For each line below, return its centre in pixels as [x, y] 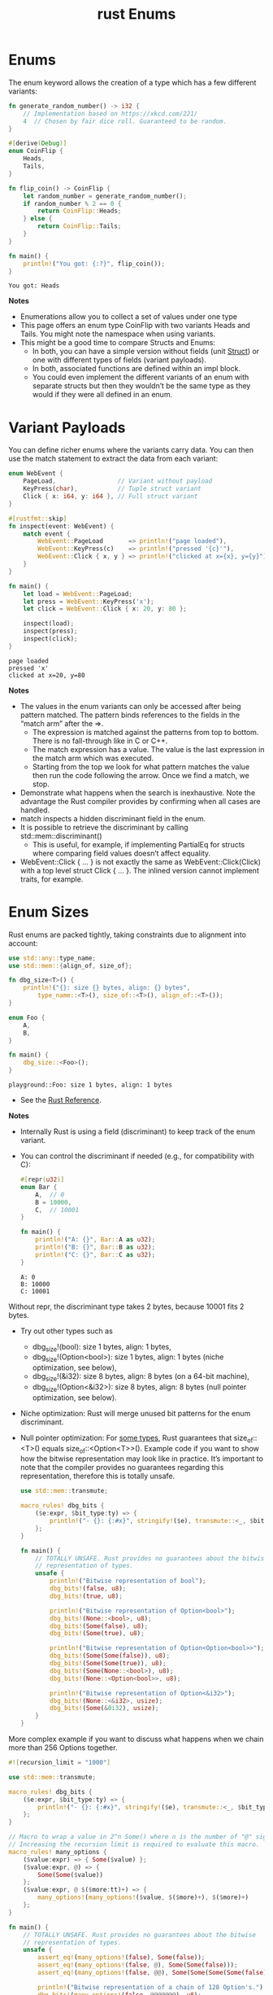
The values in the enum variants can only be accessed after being [130, 706]
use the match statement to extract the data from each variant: [113, 459]
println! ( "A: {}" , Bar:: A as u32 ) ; [95, 1240]
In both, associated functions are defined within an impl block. [136, 369]
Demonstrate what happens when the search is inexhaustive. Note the [138, 792]
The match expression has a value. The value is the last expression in [148, 749]
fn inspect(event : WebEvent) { [61, 526]
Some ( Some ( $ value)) [71, 1875]
